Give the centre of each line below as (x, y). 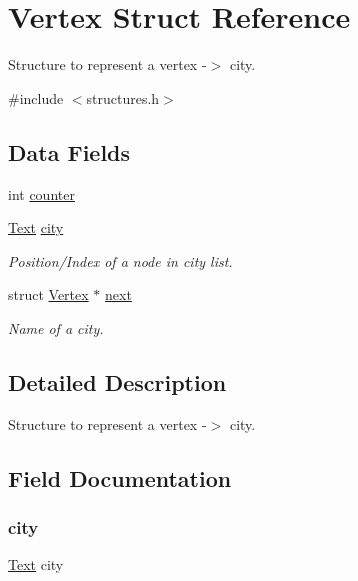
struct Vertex (48, 294)
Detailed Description (117, 381)
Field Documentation (120, 477)
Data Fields (69, 151)
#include (36, 97)
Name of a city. (56, 327)
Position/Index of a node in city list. (120, 260)
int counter (41, 193)
